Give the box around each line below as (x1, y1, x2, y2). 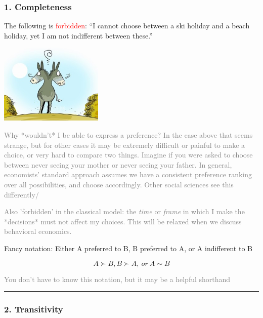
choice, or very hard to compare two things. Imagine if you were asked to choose (4, 149, 253, 160)
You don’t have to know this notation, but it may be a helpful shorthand (4, 273, 231, 284)
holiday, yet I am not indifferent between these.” (4, 30, 153, 41)
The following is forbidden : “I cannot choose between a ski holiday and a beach (4, 20, 250, 31)
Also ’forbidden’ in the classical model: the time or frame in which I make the (4, 206, 245, 217)
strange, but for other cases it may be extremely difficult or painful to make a (4, 139, 245, 150)
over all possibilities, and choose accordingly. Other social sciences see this (4, 179, 234, 189)
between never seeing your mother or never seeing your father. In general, (4, 159, 232, 170)
